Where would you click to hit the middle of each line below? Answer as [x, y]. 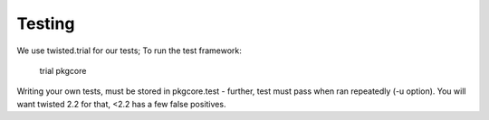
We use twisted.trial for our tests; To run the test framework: [129, 51]
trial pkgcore [63, 70]
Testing [46, 23]
